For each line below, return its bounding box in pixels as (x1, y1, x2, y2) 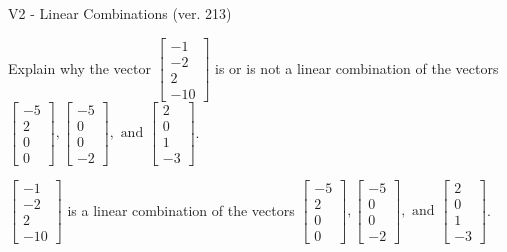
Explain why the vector (8, 57, 151, 78)
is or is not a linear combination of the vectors (215, 57, 499, 78)
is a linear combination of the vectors (67, 199, 295, 220)
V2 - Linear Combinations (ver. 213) (8, 3, 232, 23)
